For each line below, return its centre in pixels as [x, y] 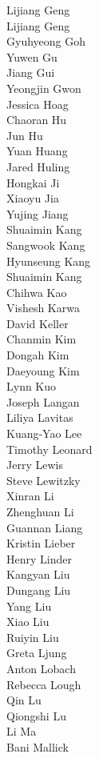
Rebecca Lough [44, 684]
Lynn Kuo [32, 386]
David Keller [38, 323]
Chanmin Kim [42, 339]
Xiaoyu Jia [33, 198]
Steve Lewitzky [44, 480]
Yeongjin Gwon [44, 88]
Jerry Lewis [35, 465]
